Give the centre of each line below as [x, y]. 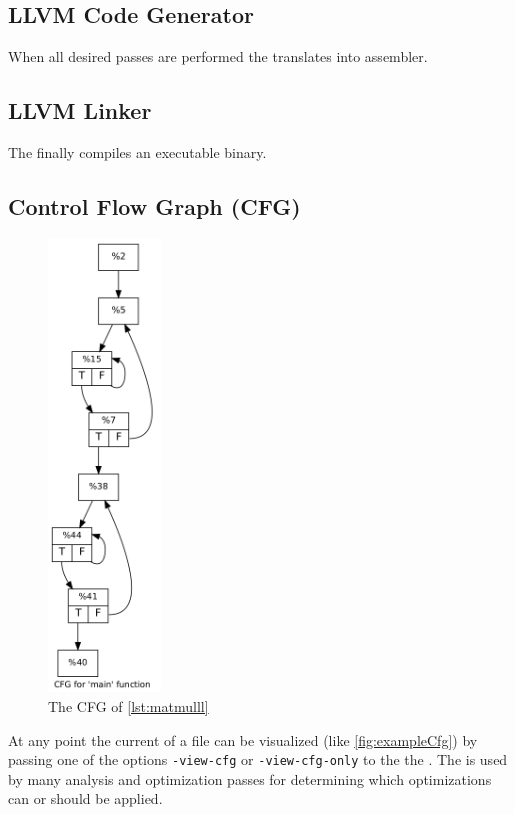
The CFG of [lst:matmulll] [128, 705]
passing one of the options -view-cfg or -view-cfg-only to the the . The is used [258, 759]
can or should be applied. [85, 798]
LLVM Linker [80, 110]
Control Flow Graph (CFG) [154, 205]
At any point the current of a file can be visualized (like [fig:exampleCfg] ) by [243, 739]
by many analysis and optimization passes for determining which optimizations [250, 778]
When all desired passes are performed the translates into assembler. [218, 56]
